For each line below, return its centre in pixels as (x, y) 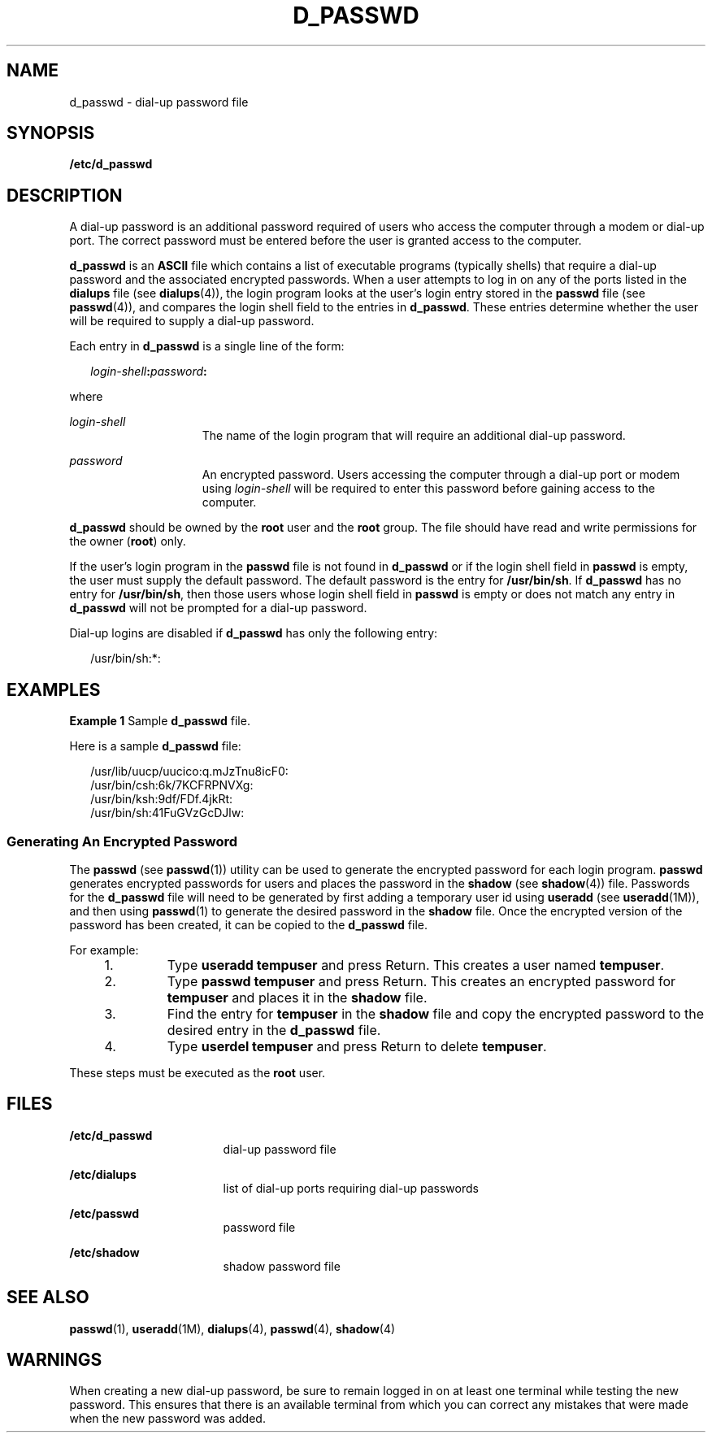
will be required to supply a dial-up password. (192, 321)
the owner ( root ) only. (128, 541)
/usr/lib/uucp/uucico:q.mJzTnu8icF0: (189, 772)
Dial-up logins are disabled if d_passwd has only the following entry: (254, 633)
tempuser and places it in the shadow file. (297, 997)
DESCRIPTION (65, 195)
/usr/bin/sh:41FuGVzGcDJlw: (167, 813)
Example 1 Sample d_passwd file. (160, 721)
